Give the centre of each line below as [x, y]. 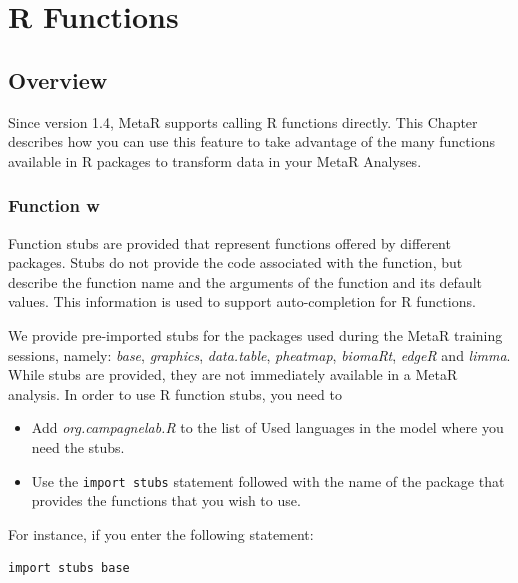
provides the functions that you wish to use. [166, 500]
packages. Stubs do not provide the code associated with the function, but [235, 262]
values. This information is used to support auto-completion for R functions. [242, 301]
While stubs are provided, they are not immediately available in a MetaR [233, 374]
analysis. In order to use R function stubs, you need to [175, 393]
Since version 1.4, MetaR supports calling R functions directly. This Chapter [243, 121]
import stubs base [69, 568]
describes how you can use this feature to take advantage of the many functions [251, 141]
